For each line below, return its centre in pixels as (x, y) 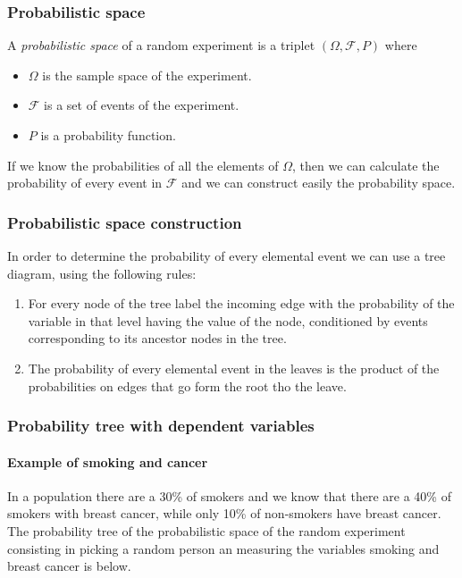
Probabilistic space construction (125, 222)
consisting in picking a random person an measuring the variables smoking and (223, 548)
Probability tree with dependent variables (161, 426)
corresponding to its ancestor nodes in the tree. (157, 338)
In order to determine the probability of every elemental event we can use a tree (227, 255)
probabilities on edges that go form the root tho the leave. (187, 385)
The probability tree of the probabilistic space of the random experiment (206, 530)
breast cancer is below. (69, 566)
